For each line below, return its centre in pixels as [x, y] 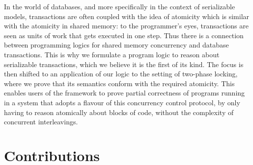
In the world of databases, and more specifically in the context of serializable [120, 6]
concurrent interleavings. [41, 122]
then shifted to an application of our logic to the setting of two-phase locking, [121, 74]
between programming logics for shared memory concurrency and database [116, 45]
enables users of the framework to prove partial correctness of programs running [125, 93]
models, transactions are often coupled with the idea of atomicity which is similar [127, 16]
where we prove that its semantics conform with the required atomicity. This [119, 83]
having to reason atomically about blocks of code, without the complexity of [119, 112]
